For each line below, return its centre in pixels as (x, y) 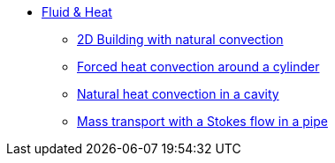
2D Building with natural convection (180, 39)
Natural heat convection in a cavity (178, 94)
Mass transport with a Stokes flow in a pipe (202, 121)
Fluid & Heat (77, 12)
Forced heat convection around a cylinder (198, 67)
